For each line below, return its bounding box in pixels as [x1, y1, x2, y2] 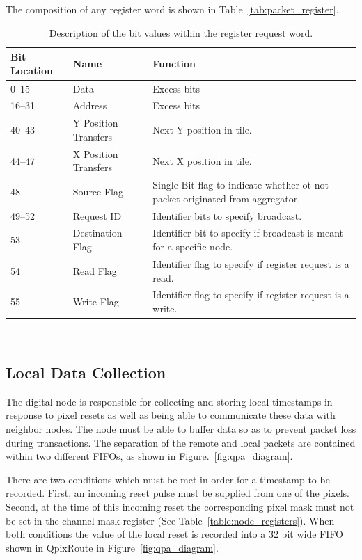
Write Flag [72, 294, 119, 309]
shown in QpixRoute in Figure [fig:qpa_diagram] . [6, 540, 219, 554]
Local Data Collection [6, 362, 166, 383]
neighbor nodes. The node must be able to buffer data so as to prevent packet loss [6, 422, 356, 436]
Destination [72, 225, 123, 240]
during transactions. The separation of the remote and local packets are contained [6, 435, 356, 449]
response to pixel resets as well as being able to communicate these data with [6, 408, 336, 422]
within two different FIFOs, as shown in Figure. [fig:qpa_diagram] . [6, 449, 293, 463]
